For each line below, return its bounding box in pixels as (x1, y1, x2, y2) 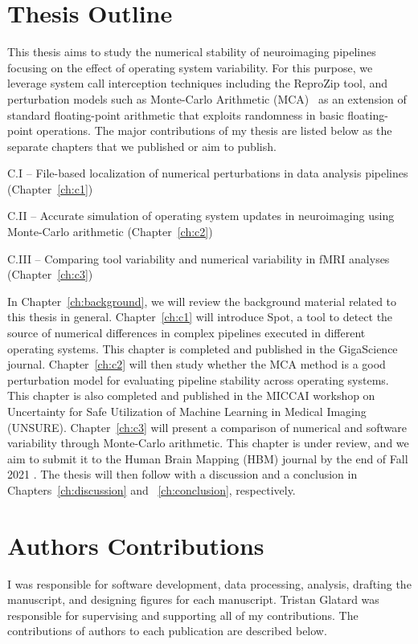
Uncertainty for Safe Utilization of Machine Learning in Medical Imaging (7, 403, 367, 419)
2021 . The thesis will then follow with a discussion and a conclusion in (7, 466, 358, 483)
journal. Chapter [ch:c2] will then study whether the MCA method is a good (7, 356, 386, 373)
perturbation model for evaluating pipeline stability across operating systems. (7, 371, 389, 388)
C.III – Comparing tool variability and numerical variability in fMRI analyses (7, 250, 390, 267)
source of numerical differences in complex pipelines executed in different (7, 324, 366, 341)
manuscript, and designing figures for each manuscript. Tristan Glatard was (7, 591, 379, 608)
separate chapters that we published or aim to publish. (7, 137, 277, 154)
